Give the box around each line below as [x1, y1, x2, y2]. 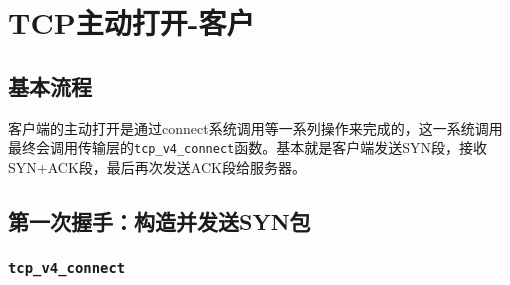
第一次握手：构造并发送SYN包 [8, 205, 311, 236]
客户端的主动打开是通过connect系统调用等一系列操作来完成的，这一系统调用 [8, 117, 503, 138]
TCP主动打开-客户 [8, 2, 255, 43]
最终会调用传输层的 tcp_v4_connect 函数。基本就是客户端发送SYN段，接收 [8, 137, 488, 158]
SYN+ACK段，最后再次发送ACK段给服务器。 [8, 156, 306, 177]
